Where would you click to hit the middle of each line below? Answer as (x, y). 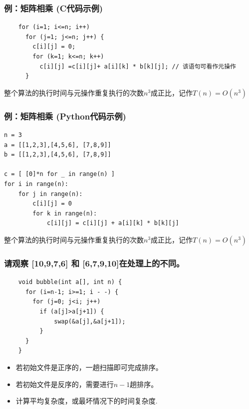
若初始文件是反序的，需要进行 (65, 384)
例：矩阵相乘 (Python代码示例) (65, 116)
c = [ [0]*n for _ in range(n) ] (59, 174)
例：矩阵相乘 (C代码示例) (54, 8)
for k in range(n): (65, 213)
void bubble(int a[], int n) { (70, 282)
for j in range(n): (50, 194)
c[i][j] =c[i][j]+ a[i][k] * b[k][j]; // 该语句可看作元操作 (138, 66)
